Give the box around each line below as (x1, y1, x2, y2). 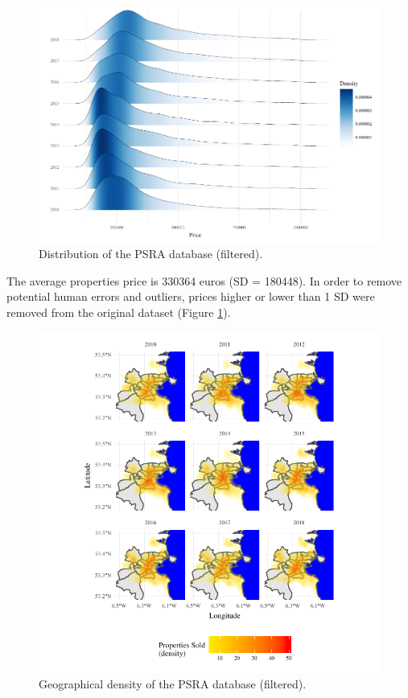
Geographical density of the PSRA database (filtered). (39, 675, 307, 692)
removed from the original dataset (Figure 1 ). (6, 303, 231, 320)
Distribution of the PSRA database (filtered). (39, 245, 263, 262)
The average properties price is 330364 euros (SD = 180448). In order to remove (6, 272, 402, 289)
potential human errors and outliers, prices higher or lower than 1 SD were (6, 288, 375, 305)
